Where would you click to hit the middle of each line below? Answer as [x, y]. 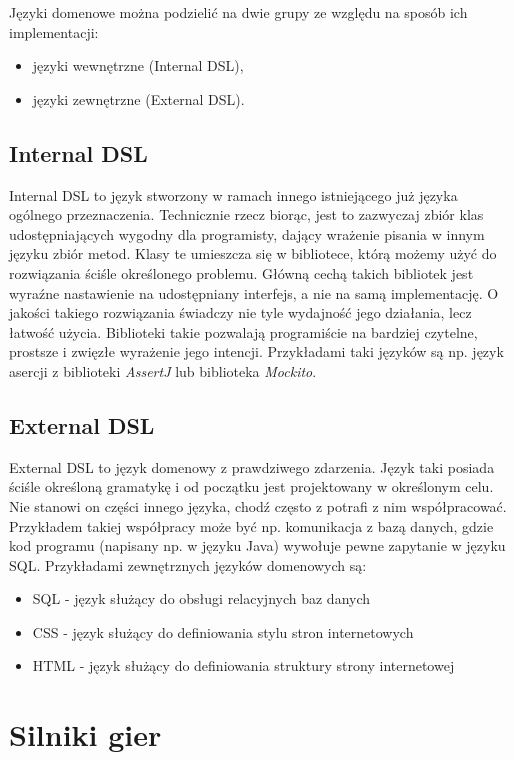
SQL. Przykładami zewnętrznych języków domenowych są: [188, 564]
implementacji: [54, 31]
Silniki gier [85, 734]
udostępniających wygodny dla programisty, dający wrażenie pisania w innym [247, 233]
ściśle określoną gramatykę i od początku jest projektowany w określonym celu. [251, 486]
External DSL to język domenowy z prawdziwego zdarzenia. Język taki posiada [252, 466]
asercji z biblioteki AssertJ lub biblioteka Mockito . [163, 370]
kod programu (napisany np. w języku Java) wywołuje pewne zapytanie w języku [257, 545]
